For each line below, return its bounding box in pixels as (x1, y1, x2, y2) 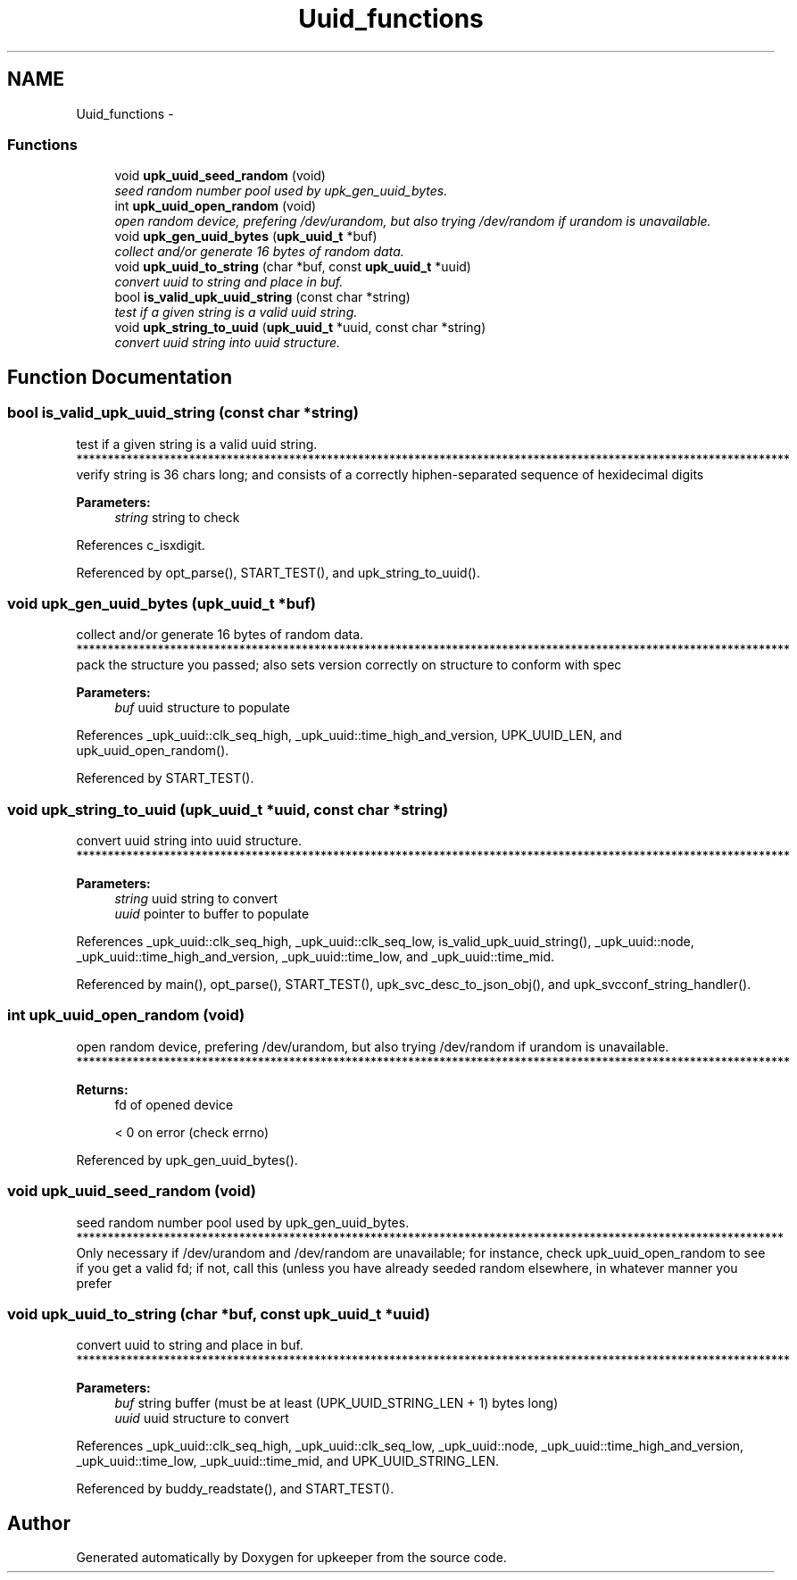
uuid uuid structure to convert (114, 1410, 289, 1426)
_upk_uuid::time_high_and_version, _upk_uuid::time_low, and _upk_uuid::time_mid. (76, 949, 554, 965)
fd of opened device (114, 1096, 234, 1112)
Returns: (76, 1081, 129, 1097)
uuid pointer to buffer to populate (114, 906, 310, 922)
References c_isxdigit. (76, 536, 205, 553)
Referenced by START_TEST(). (76, 770, 254, 786)
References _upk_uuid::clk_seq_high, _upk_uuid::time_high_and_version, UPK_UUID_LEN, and (76, 728, 622, 744)
